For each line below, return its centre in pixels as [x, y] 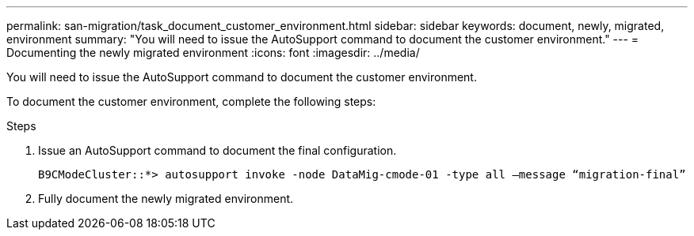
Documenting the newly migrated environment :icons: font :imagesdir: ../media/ [213, 52]
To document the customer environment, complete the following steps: [191, 101]
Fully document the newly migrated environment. [166, 199]
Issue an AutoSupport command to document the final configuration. [217, 150]
